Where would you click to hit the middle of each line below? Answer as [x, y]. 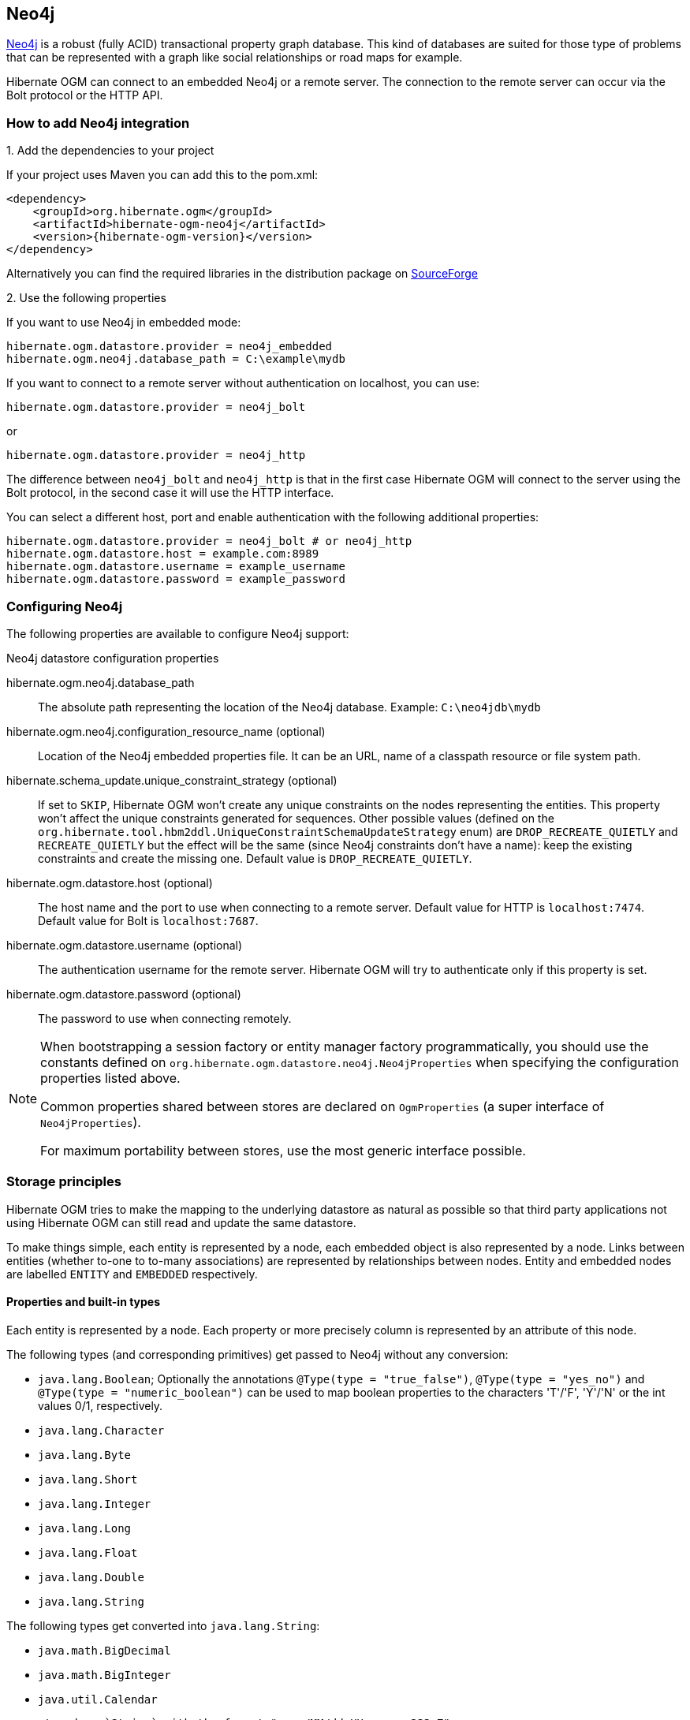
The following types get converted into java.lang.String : [163, 1625]
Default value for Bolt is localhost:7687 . [148, 920]
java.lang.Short [88, 1479]
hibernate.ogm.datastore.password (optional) [124, 994]
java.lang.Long [85, 1528]
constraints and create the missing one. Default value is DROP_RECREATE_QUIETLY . [255, 858]
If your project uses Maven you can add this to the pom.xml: [162, 175]
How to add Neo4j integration [98, 123]
